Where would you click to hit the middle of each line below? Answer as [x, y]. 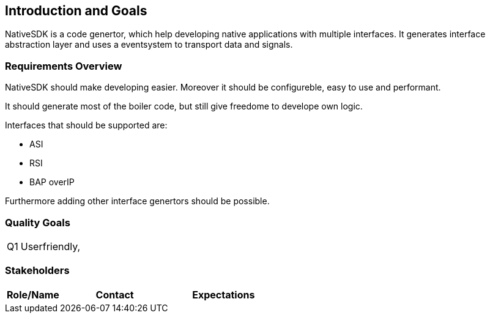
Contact [115, 294]
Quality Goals [38, 222]
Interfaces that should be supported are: [86, 125]
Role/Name [33, 294]
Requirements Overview [64, 66]
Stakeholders [37, 271]
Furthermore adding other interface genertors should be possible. [137, 201]
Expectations [224, 294]
